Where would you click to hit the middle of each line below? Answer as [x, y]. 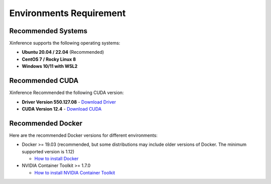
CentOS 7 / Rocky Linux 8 [49, 59]
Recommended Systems [48, 31]
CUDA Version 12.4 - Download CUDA [62, 109]
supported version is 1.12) [48, 151]
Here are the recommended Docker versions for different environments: [84, 135]
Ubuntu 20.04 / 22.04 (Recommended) [63, 52]
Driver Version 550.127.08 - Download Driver [69, 102]
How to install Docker [56, 159]
